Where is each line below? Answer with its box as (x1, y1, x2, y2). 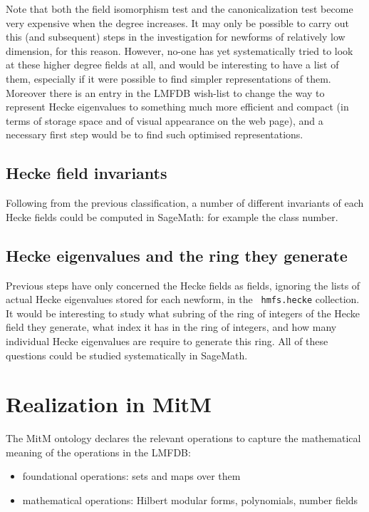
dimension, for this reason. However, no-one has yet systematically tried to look (6, 43, 353, 58)
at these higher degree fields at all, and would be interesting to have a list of (6, 57, 339, 72)
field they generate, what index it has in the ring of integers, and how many (6, 319, 337, 334)
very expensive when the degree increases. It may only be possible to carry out (6, 15, 349, 30)
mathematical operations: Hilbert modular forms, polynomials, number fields (22, 493, 358, 508)
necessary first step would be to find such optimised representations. (6, 127, 303, 142)
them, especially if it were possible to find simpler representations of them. (6, 71, 331, 86)
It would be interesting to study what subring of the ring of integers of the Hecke (6, 305, 360, 320)
